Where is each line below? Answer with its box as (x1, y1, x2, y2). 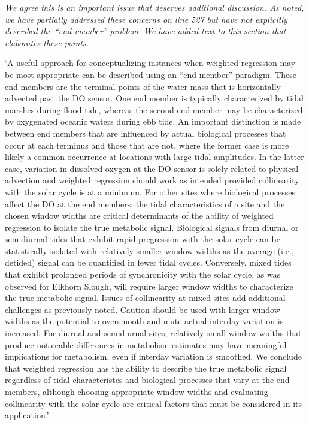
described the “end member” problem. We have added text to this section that (5, 25, 286, 37)
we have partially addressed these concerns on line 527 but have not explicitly (5, 13, 287, 25)
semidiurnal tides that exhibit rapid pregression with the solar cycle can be (5, 233, 280, 245)
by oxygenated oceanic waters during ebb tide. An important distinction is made (5, 115, 301, 128)
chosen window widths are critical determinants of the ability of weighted (5, 209, 274, 222)
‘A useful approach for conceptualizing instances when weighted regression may (5, 56, 296, 69)
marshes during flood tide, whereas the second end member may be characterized (5, 103, 303, 116)
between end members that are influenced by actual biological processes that (5, 126, 286, 139)
